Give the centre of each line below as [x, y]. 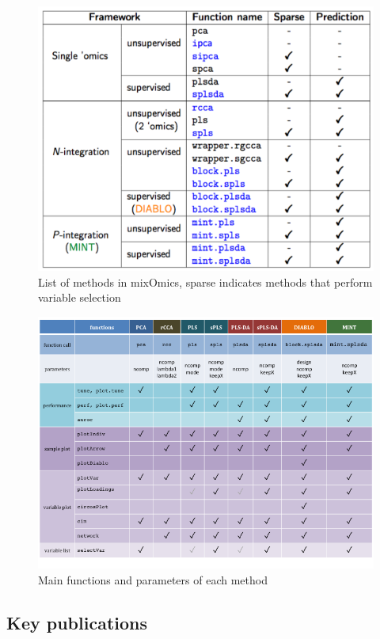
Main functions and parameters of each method [153, 579]
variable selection [80, 297]
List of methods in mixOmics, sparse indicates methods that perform [205, 281]
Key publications [77, 622]
